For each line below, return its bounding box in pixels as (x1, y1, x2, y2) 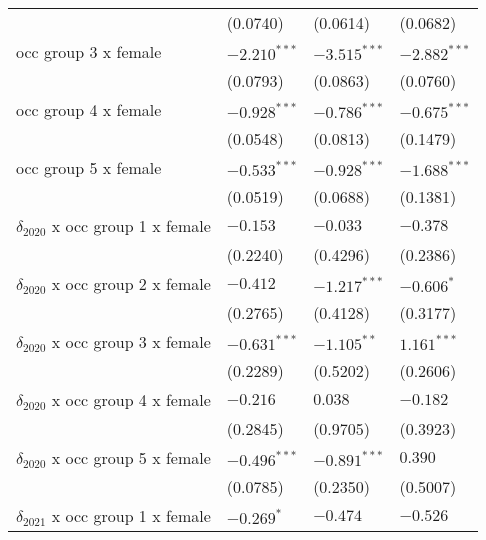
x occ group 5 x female (51, 446, 211, 469)
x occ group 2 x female (51, 272, 211, 295)
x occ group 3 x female (51, 330, 211, 353)
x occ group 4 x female (51, 388, 211, 411)
